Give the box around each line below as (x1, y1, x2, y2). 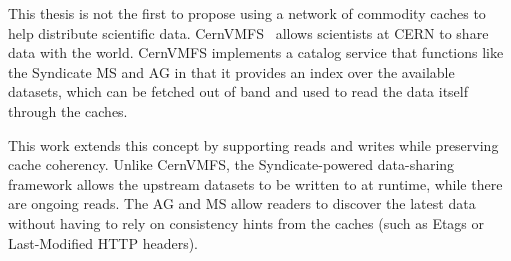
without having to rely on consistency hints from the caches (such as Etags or (8, 212, 485, 233)
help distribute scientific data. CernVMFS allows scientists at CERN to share (8, 22, 489, 43)
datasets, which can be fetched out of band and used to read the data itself (8, 81, 469, 102)
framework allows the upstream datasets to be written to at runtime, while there (8, 173, 503, 194)
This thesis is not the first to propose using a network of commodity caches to (8, 3, 486, 23)
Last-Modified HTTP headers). (8, 232, 198, 253)
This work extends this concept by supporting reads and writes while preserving (8, 134, 499, 155)
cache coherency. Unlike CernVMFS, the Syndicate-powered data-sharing (8, 154, 455, 175)
